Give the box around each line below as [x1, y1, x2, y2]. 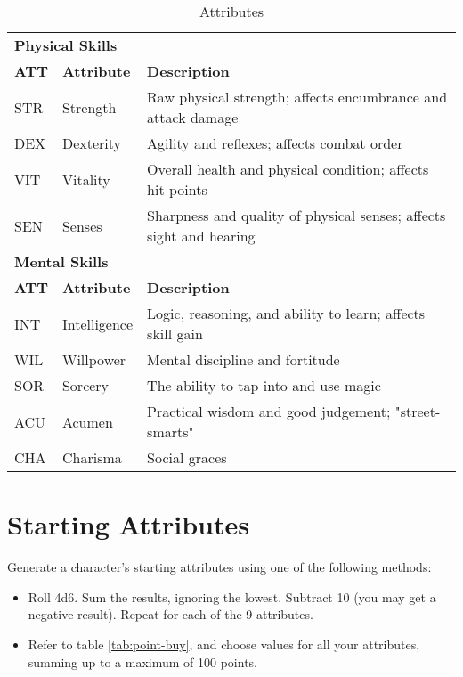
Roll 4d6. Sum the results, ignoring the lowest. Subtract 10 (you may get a [28, 587, 436, 606]
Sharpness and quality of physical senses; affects [147, 205, 446, 225]
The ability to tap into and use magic [147, 375, 381, 396]
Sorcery [61, 375, 110, 396]
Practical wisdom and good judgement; [147, 401, 391, 421]
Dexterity [61, 133, 122, 153]
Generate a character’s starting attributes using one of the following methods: [7, 558, 432, 576]
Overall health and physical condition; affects [147, 159, 429, 179]
